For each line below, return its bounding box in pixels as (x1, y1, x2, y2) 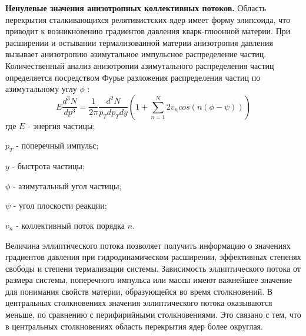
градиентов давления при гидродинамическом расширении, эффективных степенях (5, 251, 301, 263)
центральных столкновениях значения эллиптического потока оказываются (5, 297, 272, 309)
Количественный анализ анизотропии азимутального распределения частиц (5, 59, 274, 71)
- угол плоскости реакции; (13, 199, 107, 212)
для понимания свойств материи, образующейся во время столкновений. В (5, 285, 273, 297)
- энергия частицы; (28, 119, 95, 131)
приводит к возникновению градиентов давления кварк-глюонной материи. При (5, 25, 291, 37)
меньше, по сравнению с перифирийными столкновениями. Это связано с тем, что (5, 308, 301, 321)
